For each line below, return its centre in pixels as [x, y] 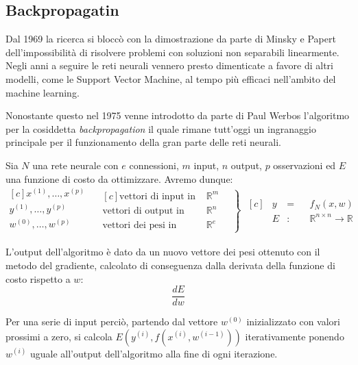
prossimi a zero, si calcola [59, 336]
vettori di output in [143, 211]
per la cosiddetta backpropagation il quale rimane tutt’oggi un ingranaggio [161, 128]
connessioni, [154, 165]
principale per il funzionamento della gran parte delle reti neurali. [144, 142]
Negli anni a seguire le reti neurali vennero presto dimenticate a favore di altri [169, 65]
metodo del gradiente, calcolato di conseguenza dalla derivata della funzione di [170, 265]
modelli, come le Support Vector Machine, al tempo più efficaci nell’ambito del [171, 78]
